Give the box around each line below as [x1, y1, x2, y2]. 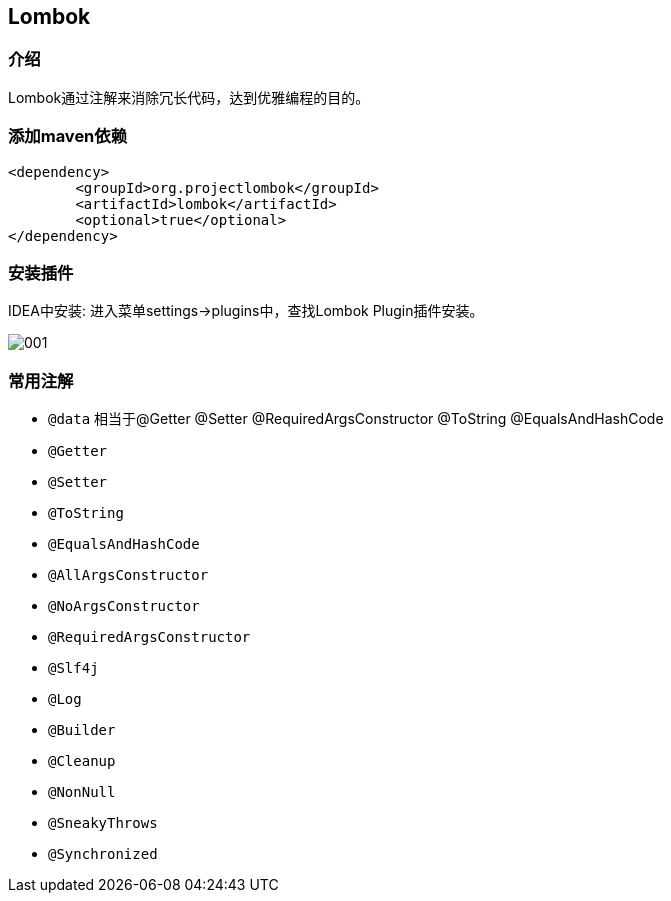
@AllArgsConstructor [48, 567, 209, 584]
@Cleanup [48, 753, 116, 770]
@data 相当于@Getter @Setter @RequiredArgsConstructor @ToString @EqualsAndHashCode [48, 410, 664, 428]
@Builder [48, 722, 116, 739]
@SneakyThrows [48, 815, 158, 832]
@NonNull [48, 784, 116, 801]
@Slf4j [48, 660, 99, 677]
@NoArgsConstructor [48, 598, 200, 615]
